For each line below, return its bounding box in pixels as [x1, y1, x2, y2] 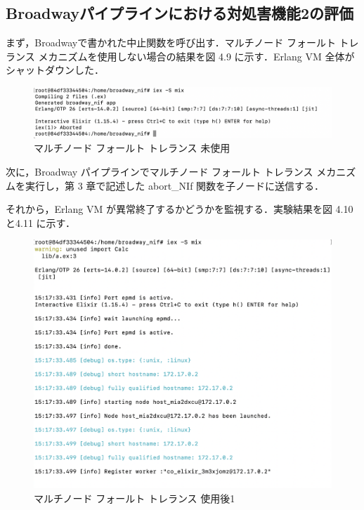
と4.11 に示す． [6, 215, 75, 230]
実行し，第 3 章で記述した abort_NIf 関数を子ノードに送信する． [25, 178, 325, 192]
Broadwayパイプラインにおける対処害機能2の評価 [6, 2, 354, 24]
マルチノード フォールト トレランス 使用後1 [34, 491, 235, 506]
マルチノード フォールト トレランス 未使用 [34, 140, 230, 155]
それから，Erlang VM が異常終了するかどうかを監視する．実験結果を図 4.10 [6, 202, 353, 216]
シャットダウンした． [6, 63, 104, 77]
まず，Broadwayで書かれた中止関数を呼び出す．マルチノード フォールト [6, 35, 336, 50]
